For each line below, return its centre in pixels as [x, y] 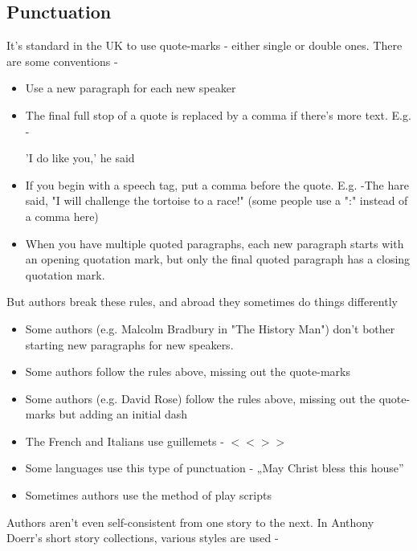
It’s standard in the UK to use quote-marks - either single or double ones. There [204, 45]
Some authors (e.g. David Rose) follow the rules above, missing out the [200, 398]
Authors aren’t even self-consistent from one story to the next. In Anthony [190, 522]
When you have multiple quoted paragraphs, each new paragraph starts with [215, 243]
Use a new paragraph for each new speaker [131, 88]
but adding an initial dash [123, 414]
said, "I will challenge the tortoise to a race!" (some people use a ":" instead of [217, 200]
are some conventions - [62, 61]
